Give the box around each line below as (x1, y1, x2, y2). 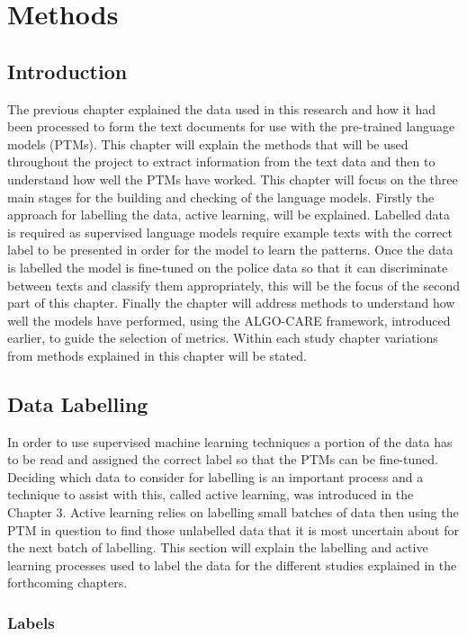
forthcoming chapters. (7, 573, 128, 592)
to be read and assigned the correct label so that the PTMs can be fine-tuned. (7, 450, 438, 469)
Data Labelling (7, 390, 148, 417)
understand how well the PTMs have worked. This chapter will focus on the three (7, 169, 458, 188)
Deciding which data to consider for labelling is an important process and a (7, 467, 424, 486)
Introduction (7, 57, 128, 85)
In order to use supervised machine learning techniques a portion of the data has (7, 432, 453, 451)
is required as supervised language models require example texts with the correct (7, 222, 453, 241)
